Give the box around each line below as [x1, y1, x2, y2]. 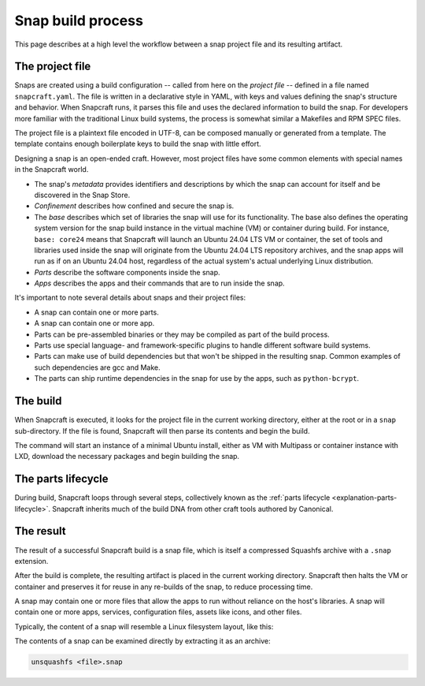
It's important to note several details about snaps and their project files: [14, 293, 246, 303]
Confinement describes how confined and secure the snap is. [34, 201, 235, 211]
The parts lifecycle [14, 472, 109, 486]
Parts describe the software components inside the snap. [34, 267, 220, 277]
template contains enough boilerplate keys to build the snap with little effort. [14, 139, 261, 149]
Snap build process [14, 12, 143, 29]
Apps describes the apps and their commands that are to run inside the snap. [34, 278, 285, 288]
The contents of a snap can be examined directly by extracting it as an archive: [14, 636, 271, 646]
